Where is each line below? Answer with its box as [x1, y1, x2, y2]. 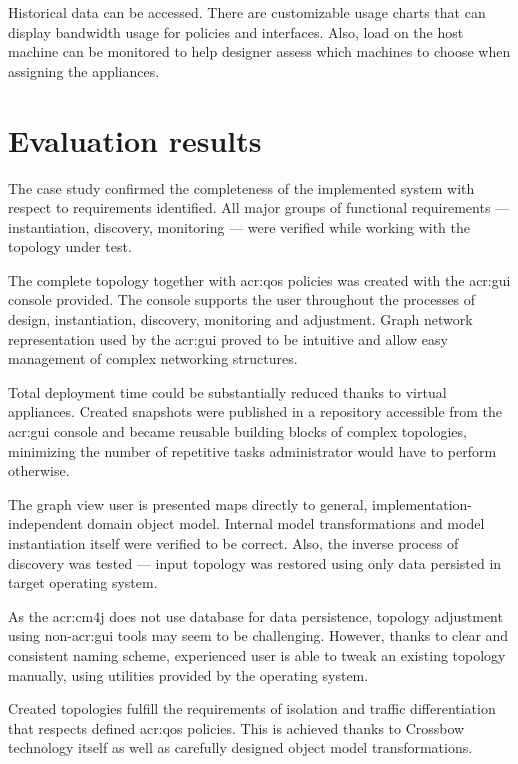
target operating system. [8, 572, 158, 593]
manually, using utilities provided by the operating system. [8, 664, 369, 685]
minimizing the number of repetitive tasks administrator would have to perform [8, 440, 497, 461]
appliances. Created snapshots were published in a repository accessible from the [8, 401, 502, 422]
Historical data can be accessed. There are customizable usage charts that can [8, 2, 486, 22]
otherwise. [8, 460, 70, 481]
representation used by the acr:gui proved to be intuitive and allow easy [8, 328, 448, 349]
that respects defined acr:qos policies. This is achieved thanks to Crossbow [8, 717, 465, 738]
